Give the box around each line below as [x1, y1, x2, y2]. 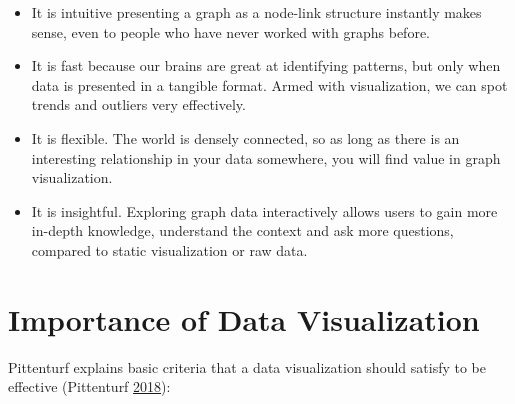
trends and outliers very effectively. [31, 94, 246, 115]
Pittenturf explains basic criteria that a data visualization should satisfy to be [8, 356, 486, 377]
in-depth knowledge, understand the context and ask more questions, [31, 220, 454, 241]
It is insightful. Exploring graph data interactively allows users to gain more [31, 200, 498, 221]
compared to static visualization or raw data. [31, 239, 308, 260]
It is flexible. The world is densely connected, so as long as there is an [31, 127, 460, 148]
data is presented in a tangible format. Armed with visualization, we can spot [31, 74, 508, 95]
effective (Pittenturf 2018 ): [8, 376, 171, 397]
